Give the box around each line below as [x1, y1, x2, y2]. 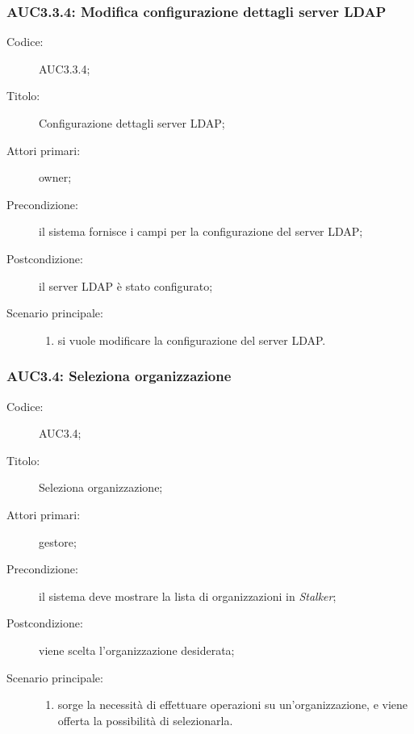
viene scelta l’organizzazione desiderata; [39, 641, 235, 658]
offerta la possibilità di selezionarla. [57, 711, 233, 728]
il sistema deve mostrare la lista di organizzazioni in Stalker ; [39, 587, 337, 604]
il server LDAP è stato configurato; [39, 277, 213, 294]
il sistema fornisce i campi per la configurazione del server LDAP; [39, 223, 363, 240]
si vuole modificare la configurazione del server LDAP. [57, 331, 326, 348]
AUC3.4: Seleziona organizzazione [6, 366, 232, 386]
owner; [39, 169, 72, 186]
